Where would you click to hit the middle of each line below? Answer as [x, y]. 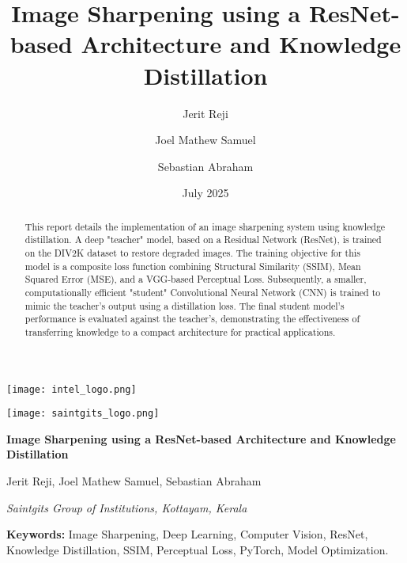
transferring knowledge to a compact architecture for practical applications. [180, 331]
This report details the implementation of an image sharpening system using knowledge [205, 226]
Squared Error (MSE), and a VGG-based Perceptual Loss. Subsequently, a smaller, [196, 279]
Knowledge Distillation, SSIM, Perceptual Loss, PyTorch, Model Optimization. [198, 549]
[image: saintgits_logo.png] [83, 414]
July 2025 [205, 193]
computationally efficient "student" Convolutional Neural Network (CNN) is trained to [203, 292]
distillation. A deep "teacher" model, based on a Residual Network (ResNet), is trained [203, 240]
